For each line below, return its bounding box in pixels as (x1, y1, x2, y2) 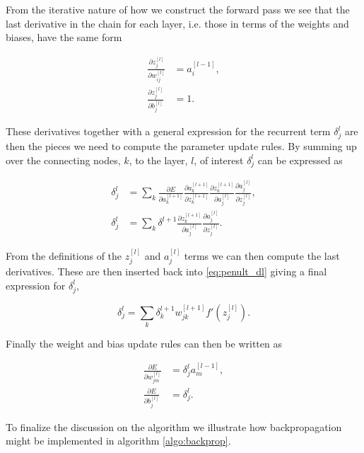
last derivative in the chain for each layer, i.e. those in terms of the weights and (6, 16, 349, 30)
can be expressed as (257, 152, 343, 167)
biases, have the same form (6, 30, 122, 45)
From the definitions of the (6, 248, 122, 263)
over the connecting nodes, (6, 152, 121, 167)
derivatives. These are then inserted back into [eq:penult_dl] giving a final (6, 264, 327, 279)
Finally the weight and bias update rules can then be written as (6, 336, 282, 350)
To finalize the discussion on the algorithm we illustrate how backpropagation (6, 419, 342, 434)
